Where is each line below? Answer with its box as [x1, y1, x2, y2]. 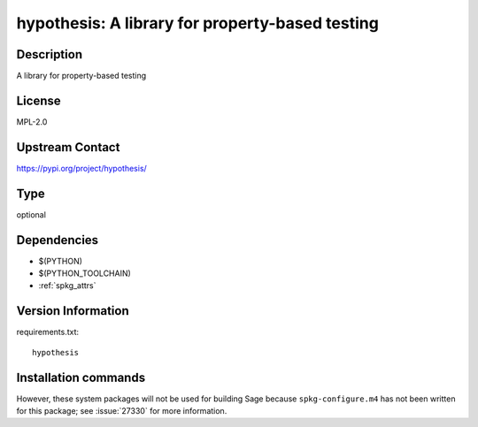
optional [16, 209, 46, 220]
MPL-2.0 [16, 116, 48, 127]
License [16, 93, 61, 108]
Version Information [16, 303, 129, 318]
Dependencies [16, 233, 99, 248]
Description [16, 47, 83, 62]
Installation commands [16, 370, 146, 385]
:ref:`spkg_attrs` [38, 280, 96, 291]
